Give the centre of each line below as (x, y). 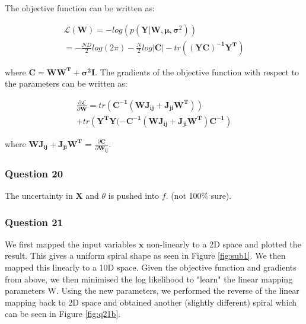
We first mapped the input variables (71, 244)
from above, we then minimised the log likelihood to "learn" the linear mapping (149, 279)
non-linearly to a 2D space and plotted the (224, 244)
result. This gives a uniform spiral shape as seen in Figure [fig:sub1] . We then (145, 255)
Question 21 (34, 222)
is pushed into (134, 196)
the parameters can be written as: (66, 83)
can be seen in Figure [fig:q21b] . (63, 314)
